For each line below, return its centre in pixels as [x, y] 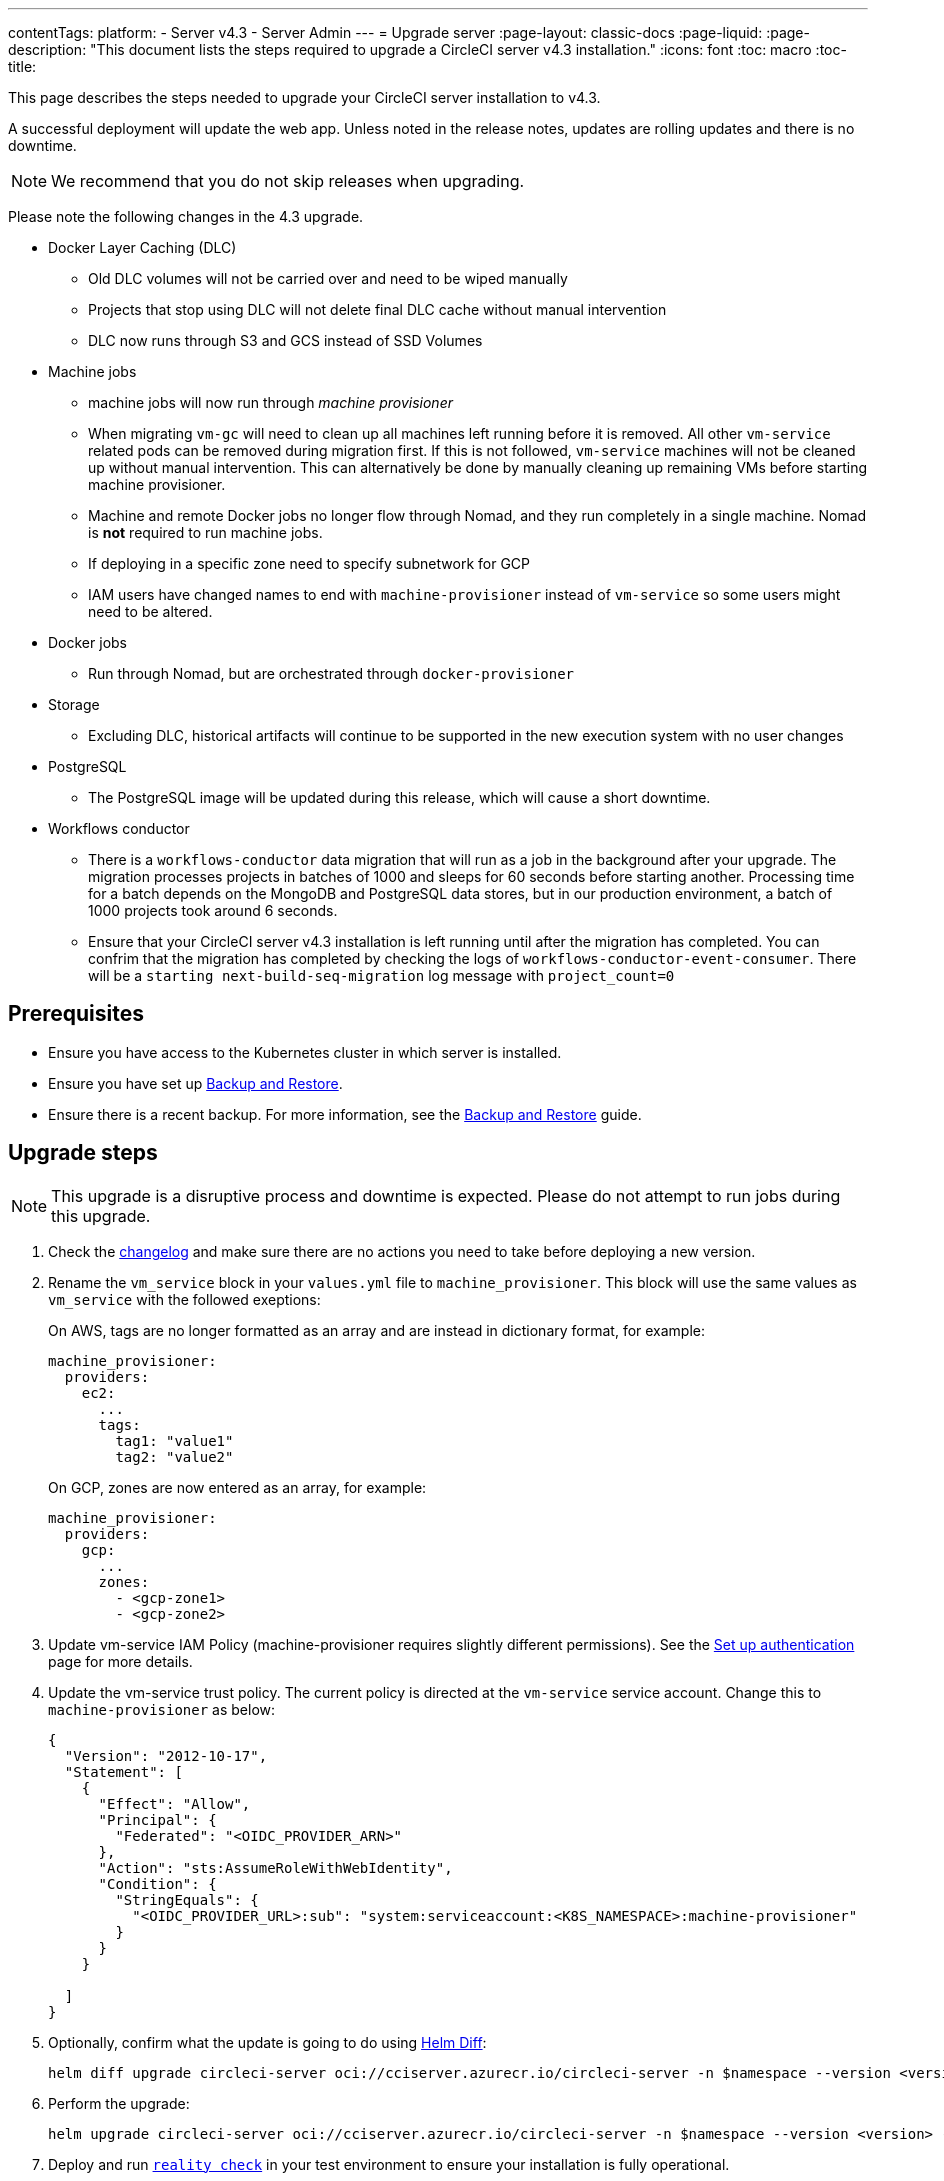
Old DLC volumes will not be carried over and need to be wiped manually [328, 278]
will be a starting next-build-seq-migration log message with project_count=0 [381, 975]
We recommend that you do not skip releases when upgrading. [288, 181]
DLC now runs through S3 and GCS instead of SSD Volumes [285, 340]
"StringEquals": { [187, 1899]
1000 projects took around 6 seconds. [213, 910]
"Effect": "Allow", [174, 1803]
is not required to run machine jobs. [205, 532]
